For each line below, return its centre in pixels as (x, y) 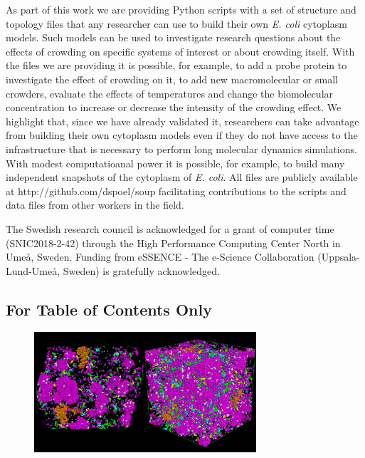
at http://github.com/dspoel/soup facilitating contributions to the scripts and (176, 191)
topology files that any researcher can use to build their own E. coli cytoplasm (176, 23)
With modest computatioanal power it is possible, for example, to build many (175, 163)
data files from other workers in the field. (95, 205)
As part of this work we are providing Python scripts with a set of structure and (181, 9)
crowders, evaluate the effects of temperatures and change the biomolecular (170, 93)
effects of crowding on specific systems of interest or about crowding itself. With (180, 51)
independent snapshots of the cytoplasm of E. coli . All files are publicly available (182, 177)
